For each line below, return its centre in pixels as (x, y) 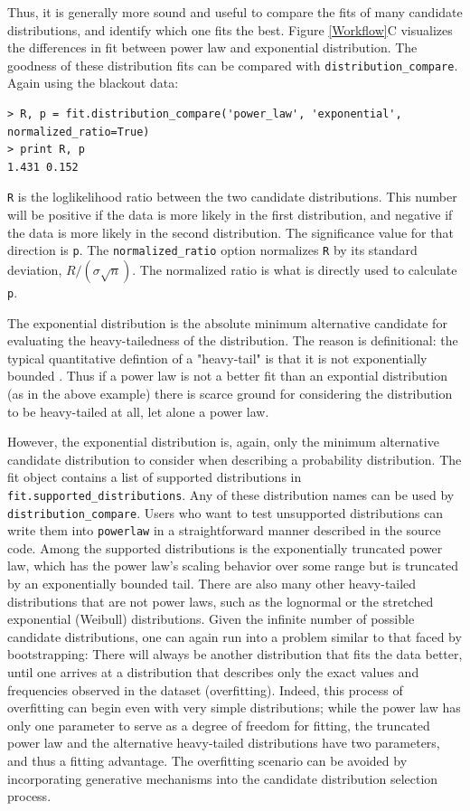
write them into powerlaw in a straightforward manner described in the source (224, 530)
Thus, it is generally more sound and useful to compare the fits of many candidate (235, 12)
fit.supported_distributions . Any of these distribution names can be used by (231, 494)
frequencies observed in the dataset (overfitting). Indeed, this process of (205, 689)
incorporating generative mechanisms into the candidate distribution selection (223, 778)
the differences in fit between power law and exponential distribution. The (212, 47)
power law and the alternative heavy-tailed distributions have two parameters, (224, 743)
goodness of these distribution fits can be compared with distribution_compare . (233, 65)
